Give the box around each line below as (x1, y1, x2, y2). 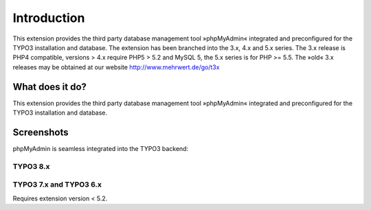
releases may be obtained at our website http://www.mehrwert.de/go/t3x (12, 62, 220, 71)
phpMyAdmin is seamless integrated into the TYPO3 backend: (12, 144, 189, 152)
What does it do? (12, 81, 87, 93)
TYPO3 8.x (12, 161, 50, 171)
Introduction (12, 10, 85, 25)
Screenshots (12, 126, 69, 138)
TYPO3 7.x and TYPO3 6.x (12, 180, 102, 189)
